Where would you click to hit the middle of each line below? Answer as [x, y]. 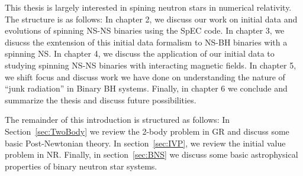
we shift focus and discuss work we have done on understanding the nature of [145, 76]
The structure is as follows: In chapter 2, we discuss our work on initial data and [151, 19]
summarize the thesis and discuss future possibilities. [101, 100]
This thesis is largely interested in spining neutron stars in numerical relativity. [148, 7]
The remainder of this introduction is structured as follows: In [117, 120]
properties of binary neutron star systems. [81, 166]
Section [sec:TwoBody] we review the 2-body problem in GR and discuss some [147, 131]
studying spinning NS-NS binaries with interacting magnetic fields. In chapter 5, [151, 65]
